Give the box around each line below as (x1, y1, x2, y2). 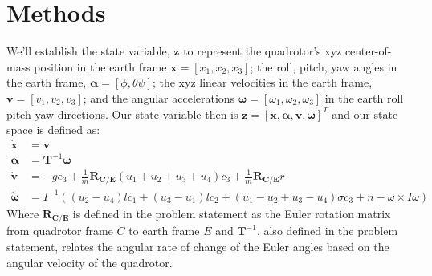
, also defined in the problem (256, 222, 398, 239)
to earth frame (128, 222, 200, 239)
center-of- (344, 43, 392, 59)
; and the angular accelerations (83, 89, 235, 106)
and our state (332, 105, 398, 122)
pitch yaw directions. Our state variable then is (6, 105, 238, 122)
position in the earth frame (34, 58, 167, 75)
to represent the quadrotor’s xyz (183, 43, 342, 59)
